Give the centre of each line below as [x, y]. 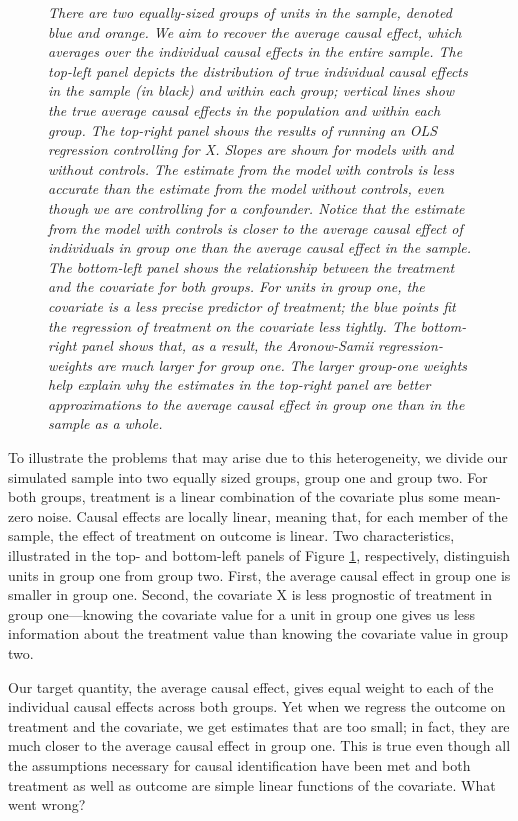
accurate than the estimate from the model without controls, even [246, 188]
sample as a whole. [105, 423]
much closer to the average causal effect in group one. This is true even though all [259, 745]
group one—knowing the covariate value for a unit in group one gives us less [242, 613]
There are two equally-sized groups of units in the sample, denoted [250, 12]
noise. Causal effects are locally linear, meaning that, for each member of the [272, 515]
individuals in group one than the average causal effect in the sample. [259, 247]
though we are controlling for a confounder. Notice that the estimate [256, 207]
